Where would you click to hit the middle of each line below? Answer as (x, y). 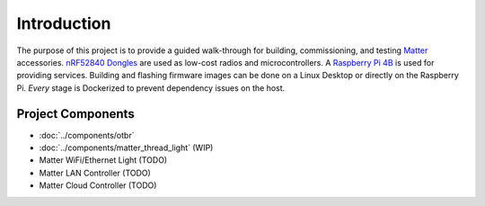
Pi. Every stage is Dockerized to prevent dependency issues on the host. (151, 88)
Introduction (64, 23)
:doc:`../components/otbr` (87, 135)
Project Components (75, 114)
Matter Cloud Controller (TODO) (98, 185)
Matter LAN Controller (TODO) (95, 173)
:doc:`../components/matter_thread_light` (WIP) (126, 148)
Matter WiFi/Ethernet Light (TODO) (103, 160)
